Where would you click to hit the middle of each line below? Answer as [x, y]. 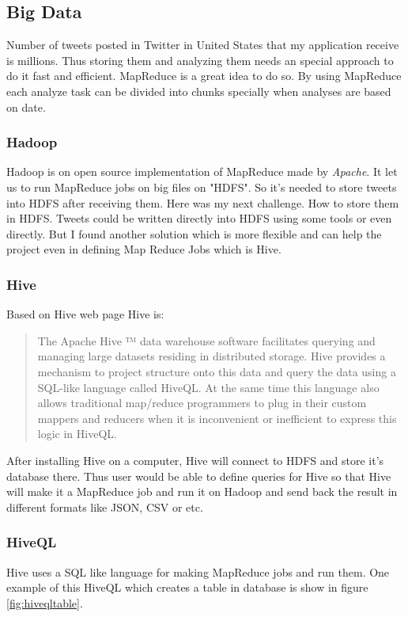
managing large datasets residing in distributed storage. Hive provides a [212, 356]
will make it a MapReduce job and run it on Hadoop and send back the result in [202, 491]
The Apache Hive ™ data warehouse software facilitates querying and [206, 340]
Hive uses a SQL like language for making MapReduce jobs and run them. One [198, 571]
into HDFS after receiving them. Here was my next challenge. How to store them [203, 202]
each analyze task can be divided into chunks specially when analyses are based [199, 91]
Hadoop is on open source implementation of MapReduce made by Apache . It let [202, 171]
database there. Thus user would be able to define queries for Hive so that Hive [199, 476]
